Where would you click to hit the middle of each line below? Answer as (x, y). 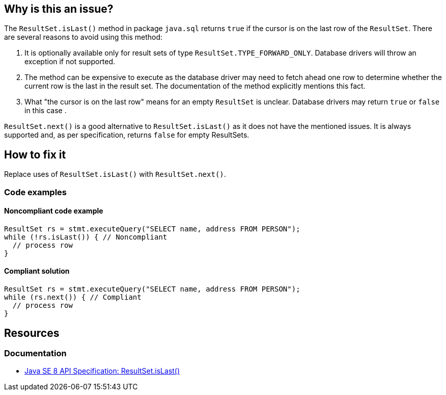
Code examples (36, 192)
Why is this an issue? (59, 9)
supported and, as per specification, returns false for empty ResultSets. (127, 135)
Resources (32, 333)
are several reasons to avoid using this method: (83, 37)
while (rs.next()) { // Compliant (73, 297)
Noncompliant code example (54, 211)
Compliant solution (37, 271)
